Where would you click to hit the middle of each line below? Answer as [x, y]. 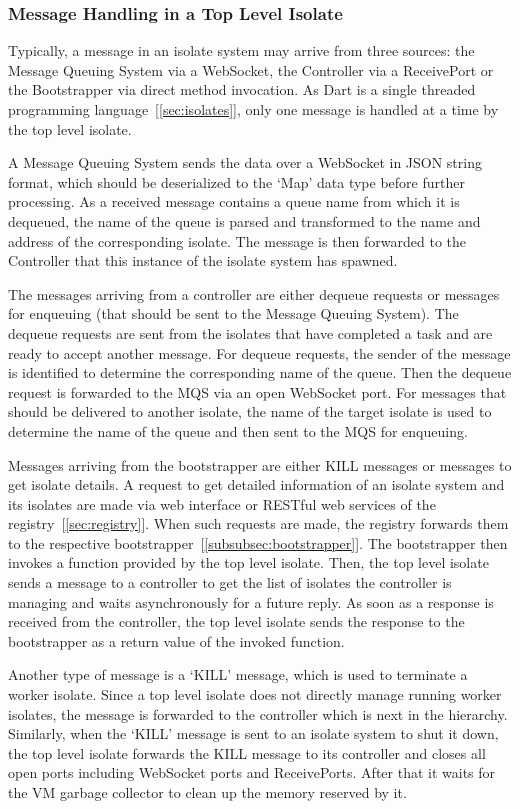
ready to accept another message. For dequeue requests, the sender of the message [259, 352]
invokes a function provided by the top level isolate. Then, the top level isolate [248, 562]
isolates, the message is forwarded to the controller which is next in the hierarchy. [258, 713]
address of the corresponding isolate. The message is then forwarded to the [237, 240]
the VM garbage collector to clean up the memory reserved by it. [207, 792]
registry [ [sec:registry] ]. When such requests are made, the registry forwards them [258, 523]
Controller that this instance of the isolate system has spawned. [203, 260]
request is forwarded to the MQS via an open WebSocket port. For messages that [257, 391]
